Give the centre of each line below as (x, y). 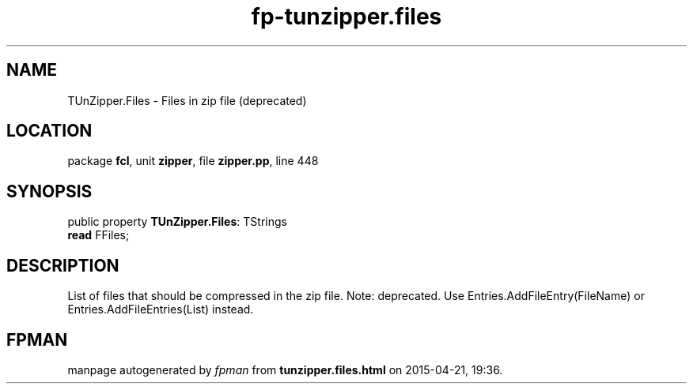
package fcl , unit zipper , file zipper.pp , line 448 (193, 161)
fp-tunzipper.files (346, 17)
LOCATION (49, 131)
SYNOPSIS (49, 191)
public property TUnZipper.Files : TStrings (177, 222)
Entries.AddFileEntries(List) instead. (161, 309)
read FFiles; (98, 235)
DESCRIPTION (63, 265)
